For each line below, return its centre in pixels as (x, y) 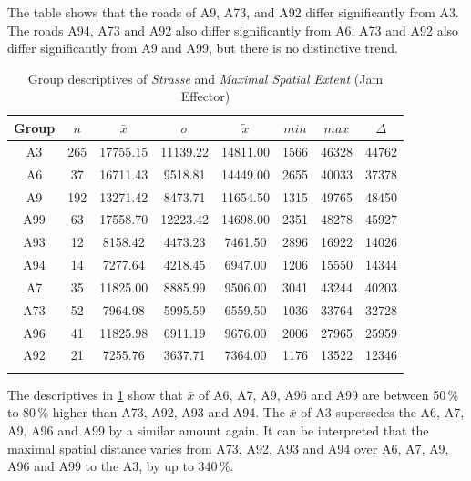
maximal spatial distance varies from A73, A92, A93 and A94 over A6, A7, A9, (228, 448)
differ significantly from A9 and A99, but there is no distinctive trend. (203, 48)
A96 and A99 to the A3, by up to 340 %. (121, 466)
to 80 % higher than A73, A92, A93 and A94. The (146, 412)
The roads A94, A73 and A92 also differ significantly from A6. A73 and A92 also (233, 30)
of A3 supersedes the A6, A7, (383, 412)
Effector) (205, 96)
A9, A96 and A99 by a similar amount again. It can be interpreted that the (218, 430)
